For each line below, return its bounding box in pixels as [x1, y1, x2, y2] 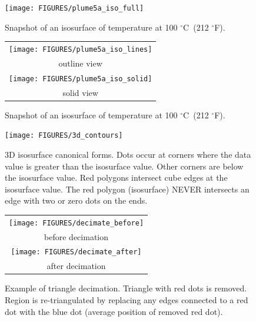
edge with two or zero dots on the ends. [5, 194, 148, 207]
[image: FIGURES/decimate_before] [9, 218, 144, 227]
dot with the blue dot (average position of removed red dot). [5, 305, 223, 317]
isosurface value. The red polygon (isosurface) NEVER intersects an [5, 182, 250, 195]
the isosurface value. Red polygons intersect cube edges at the [5, 171, 228, 184]
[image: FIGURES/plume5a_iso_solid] [9, 74, 152, 83]
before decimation [44, 230, 109, 243]
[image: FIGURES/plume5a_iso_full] [5, 4, 144, 12]
